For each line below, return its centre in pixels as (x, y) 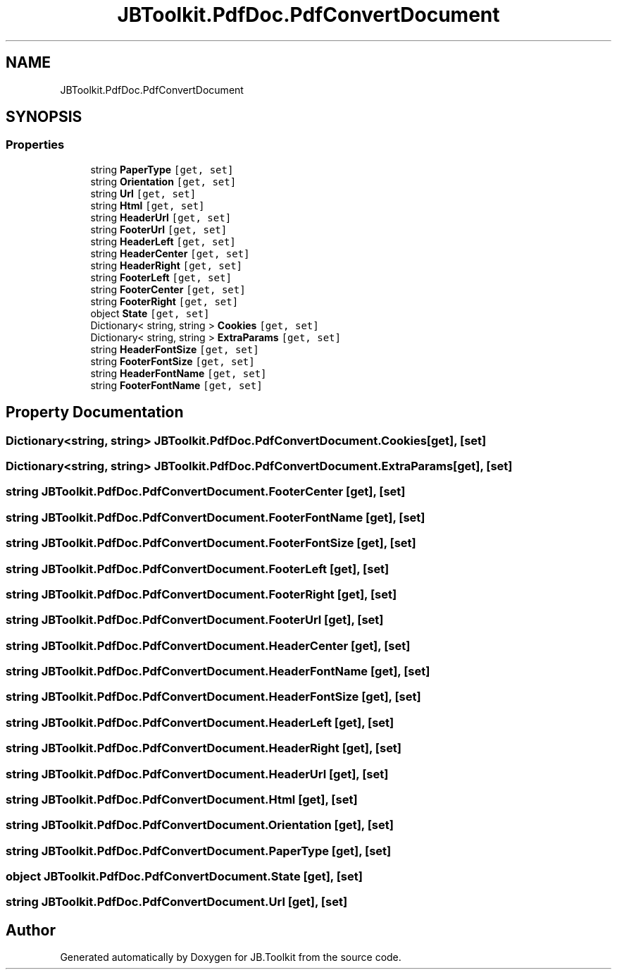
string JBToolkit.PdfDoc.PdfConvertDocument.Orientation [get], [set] (200, 825)
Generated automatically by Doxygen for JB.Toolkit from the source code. (231, 957)
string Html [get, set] (148, 205)
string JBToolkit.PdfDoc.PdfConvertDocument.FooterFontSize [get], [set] (211, 543)
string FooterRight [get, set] (164, 301)
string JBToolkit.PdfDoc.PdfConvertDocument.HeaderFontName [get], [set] (218, 672)
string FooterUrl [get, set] (159, 229)
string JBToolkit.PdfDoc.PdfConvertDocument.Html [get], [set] (182, 799)
